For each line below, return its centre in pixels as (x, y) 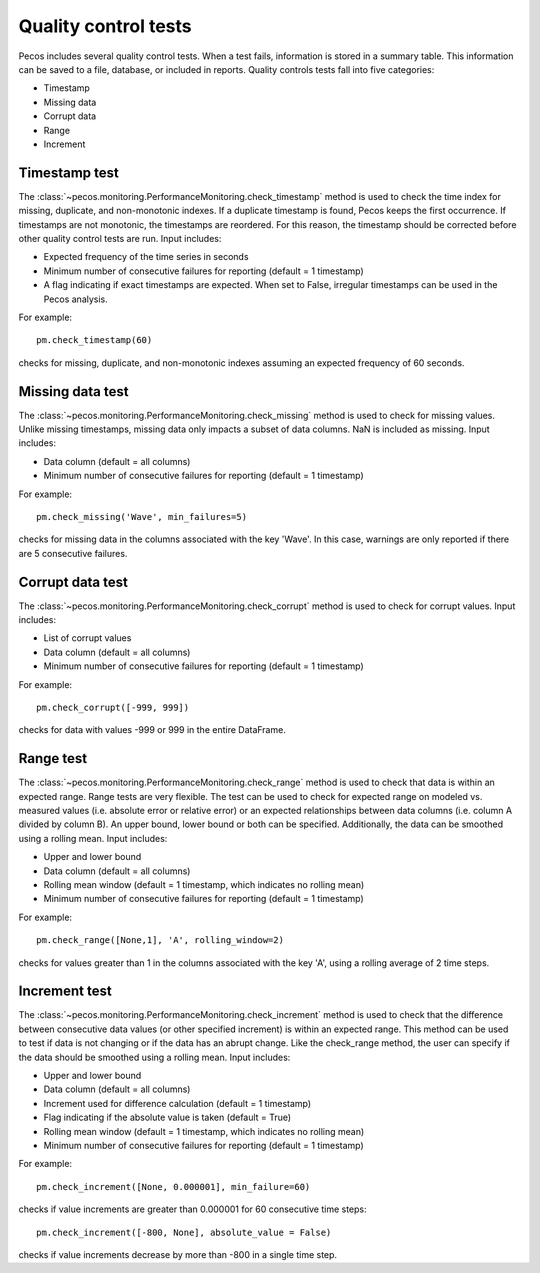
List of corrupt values (87, 638)
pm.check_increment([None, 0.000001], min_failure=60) (173, 1186)
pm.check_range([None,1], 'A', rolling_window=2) (160, 940)
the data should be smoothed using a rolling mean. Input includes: (154, 1057)
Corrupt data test (73, 581)
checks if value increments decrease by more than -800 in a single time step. (178, 1254)
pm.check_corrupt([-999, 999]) (113, 707)
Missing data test (73, 391)
